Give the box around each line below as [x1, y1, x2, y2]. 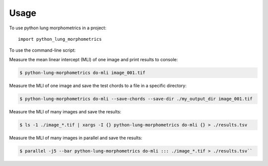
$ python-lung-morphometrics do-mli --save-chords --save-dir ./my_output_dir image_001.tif [19, 96, 253, 101]
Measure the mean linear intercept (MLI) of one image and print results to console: [9, 56, 178, 62]
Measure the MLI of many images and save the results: [9, 108, 122, 114]
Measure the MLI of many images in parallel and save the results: [9, 135, 142, 141]
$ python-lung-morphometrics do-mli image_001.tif [19, 70, 146, 76]
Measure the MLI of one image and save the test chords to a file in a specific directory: [9, 83, 187, 88]
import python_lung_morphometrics [18, 36, 102, 42]
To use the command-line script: [9, 47, 76, 53]
